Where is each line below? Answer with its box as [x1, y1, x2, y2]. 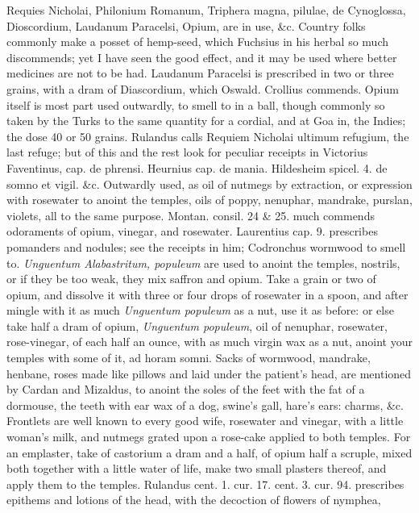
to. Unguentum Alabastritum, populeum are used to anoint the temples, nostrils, [6, 254, 400, 271]
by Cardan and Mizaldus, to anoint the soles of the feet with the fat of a [6, 381, 365, 398]
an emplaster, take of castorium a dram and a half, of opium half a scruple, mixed [6, 444, 413, 461]
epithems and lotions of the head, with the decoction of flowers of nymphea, [6, 491, 381, 508]
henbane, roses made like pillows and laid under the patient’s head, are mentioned [6, 365, 412, 382]
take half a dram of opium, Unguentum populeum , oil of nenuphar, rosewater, [6, 317, 388, 334]
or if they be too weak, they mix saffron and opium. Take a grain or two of [6, 270, 376, 287]
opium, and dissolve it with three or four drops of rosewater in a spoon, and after [6, 286, 409, 302]
